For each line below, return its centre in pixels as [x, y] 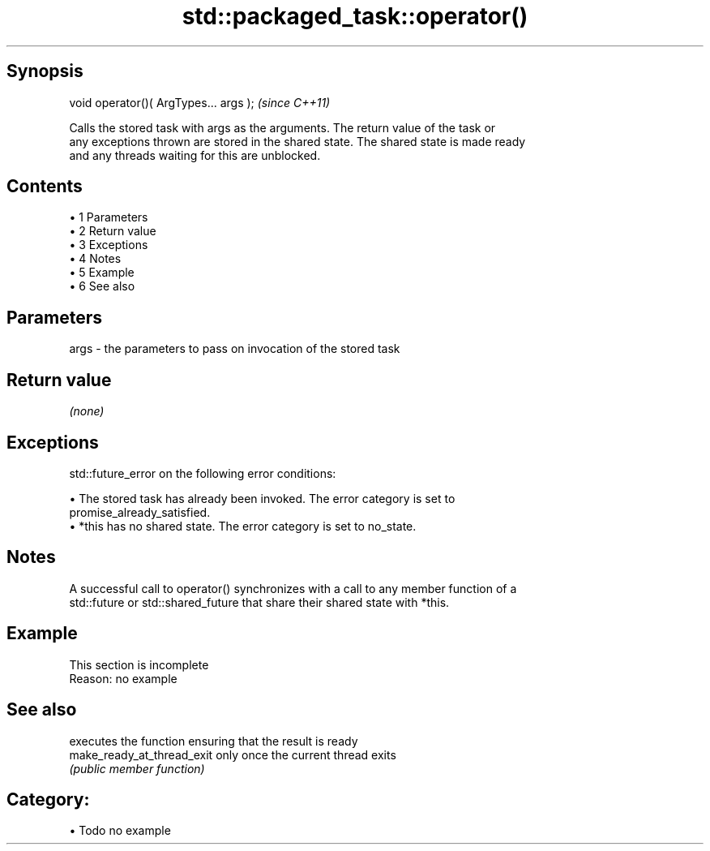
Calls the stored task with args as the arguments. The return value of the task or [282, 127]
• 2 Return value [113, 231]
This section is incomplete [139, 664]
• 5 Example [102, 273]
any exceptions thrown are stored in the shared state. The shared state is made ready [297, 141]
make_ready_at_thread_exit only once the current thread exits [233, 754]
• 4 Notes [95, 259]
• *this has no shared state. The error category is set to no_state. [243, 526]
